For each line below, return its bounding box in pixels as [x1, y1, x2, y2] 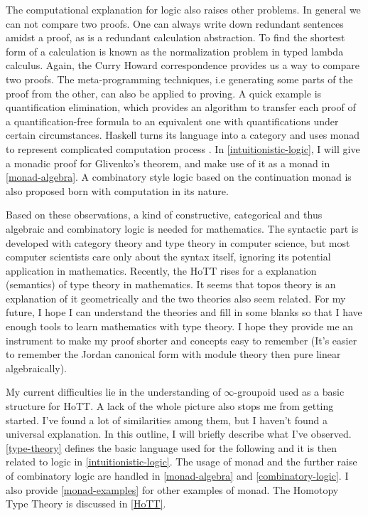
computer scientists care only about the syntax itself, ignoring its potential [6, 249, 331, 264]
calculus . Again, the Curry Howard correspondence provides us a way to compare [6, 58, 359, 73]
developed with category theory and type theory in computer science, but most [6, 235, 350, 250]
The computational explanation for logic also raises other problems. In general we [6, 2, 361, 16]
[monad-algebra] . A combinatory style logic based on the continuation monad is [6, 169, 352, 184]
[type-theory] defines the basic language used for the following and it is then [6, 440, 337, 455]
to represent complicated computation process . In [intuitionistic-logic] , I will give [6, 141, 360, 156]
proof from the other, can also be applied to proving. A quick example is [6, 85, 322, 100]
